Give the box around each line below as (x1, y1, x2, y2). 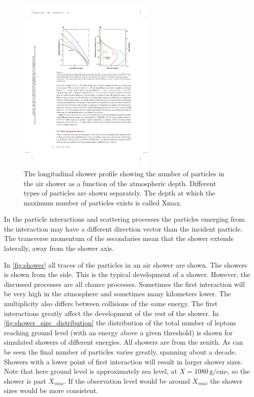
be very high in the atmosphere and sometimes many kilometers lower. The (4, 288, 231, 299)
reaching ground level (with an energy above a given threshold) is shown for (4, 327, 233, 337)
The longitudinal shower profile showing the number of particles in (24, 168, 224, 178)
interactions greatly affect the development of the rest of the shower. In (4, 308, 219, 318)
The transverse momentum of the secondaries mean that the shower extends (4, 233, 234, 243)
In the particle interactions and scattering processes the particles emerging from (4, 214, 245, 224)
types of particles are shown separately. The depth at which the (24, 188, 216, 198)
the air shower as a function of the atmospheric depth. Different (24, 178, 216, 188)
